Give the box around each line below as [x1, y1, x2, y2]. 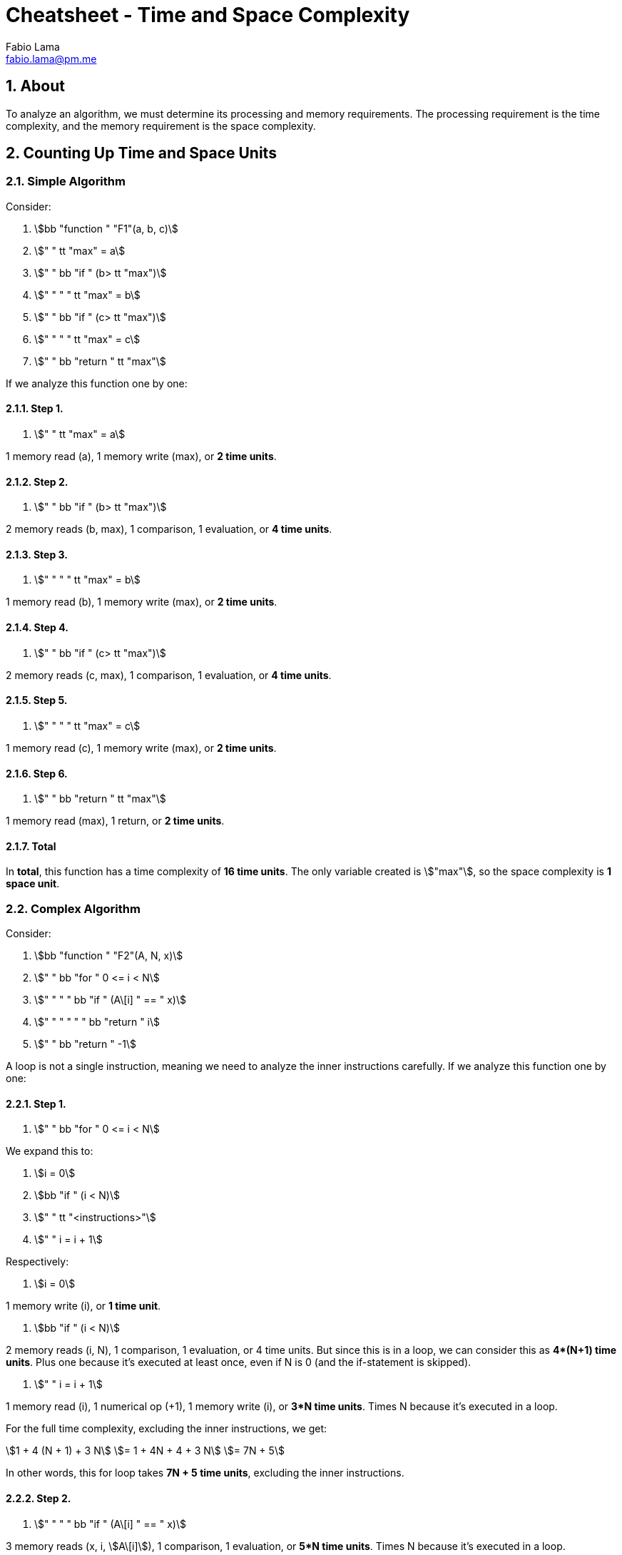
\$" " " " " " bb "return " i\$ [34, 1016, 160, 1029]
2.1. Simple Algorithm [6, 174, 126, 189]
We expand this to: [6, 1145, 93, 1158]
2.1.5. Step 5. [6, 694, 68, 707]
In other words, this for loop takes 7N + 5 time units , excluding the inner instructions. [6, 1467, 404, 1479]
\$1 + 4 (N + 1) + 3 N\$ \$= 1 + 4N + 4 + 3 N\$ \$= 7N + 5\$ [6, 1444, 285, 1457]
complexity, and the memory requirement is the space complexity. [6, 119, 316, 132]
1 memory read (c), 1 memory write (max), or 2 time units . [6, 741, 277, 754]
